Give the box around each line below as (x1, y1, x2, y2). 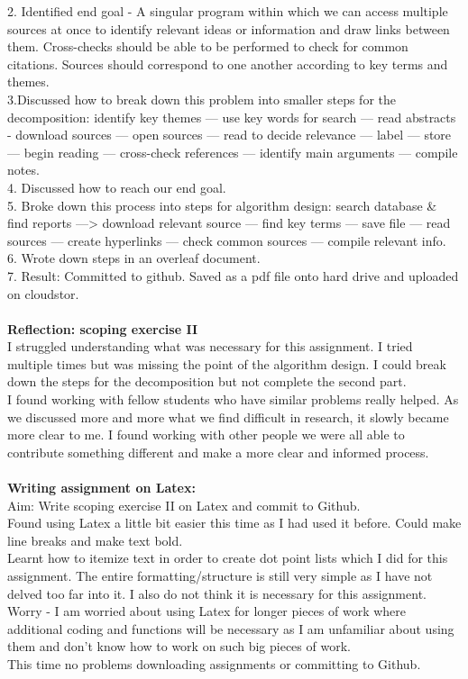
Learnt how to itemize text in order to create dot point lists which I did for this (7, 548, 448, 567)
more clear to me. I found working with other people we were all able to (7, 425, 405, 444)
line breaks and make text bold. (7, 530, 183, 549)
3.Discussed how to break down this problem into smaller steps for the (7, 89, 396, 108)
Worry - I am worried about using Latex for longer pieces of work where (7, 602, 407, 620)
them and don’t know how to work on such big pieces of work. (7, 637, 351, 656)
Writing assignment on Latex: (7, 478, 196, 497)
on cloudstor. (7, 284, 79, 303)
